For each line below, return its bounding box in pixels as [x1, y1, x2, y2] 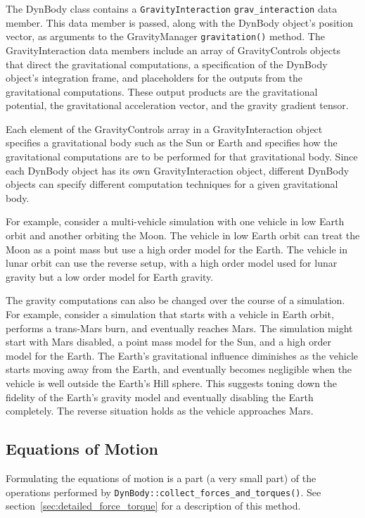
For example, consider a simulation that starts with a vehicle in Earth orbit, [6, 307, 334, 321]
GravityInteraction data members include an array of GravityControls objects [6, 42, 340, 57]
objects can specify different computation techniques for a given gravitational [6, 177, 338, 191]
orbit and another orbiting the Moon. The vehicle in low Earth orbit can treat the [6, 228, 360, 243]
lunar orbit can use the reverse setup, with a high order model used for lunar [6, 255, 338, 270]
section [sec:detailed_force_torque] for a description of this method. [6, 498, 301, 513]
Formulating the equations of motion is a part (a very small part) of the [6, 470, 316, 485]
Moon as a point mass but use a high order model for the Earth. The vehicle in [6, 241, 347, 256]
